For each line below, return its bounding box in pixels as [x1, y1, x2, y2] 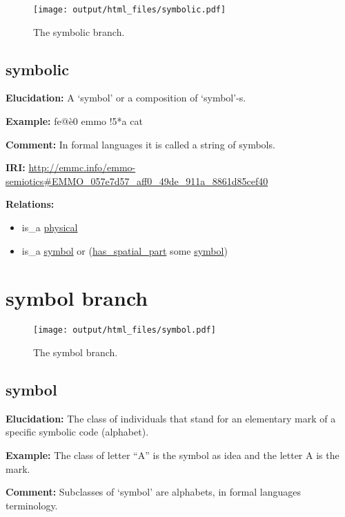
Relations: [6, 197, 55, 211]
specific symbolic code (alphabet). [6, 425, 149, 439]
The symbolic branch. [33, 24, 125, 39]
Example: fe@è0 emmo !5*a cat [6, 114, 143, 128]
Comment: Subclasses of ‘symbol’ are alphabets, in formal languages [6, 485, 301, 499]
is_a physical [21, 220, 78, 235]
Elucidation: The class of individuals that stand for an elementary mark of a [6, 411, 336, 425]
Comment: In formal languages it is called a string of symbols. [6, 137, 275, 151]
